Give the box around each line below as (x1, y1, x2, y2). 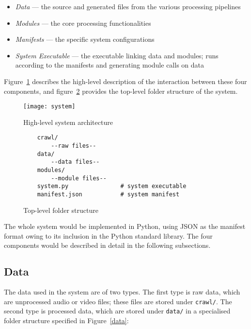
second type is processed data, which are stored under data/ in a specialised (4, 306, 231, 316)
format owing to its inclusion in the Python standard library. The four (4, 230, 213, 241)
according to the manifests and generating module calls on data (15, 60, 204, 70)
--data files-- (51, 158, 100, 166)
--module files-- (51, 174, 107, 182)
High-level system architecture (23, 117, 113, 127)
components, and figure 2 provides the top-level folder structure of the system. (4, 86, 238, 96)
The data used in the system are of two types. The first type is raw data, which (4, 287, 240, 297)
